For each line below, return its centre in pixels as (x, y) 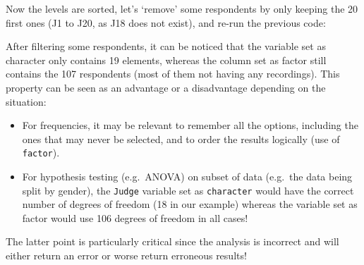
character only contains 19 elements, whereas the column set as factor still (166, 60)
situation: (26, 101)
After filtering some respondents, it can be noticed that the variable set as (166, 46)
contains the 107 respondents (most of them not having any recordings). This (173, 74)
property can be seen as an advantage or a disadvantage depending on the (166, 87)
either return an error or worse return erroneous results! (126, 255)
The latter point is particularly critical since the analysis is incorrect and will (172, 241)
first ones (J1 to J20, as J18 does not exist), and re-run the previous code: (166, 22)
